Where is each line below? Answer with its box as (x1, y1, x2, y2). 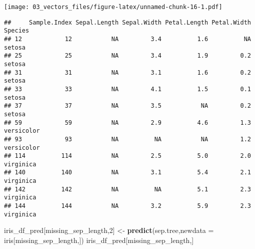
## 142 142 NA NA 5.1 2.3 (4, 185, 251, 193)
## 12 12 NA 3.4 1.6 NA (4, 35, 251, 43)
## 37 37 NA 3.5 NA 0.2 (4, 102, 251, 110)
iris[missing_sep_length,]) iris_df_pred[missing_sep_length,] (4, 235, 194, 245)
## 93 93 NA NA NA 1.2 (4, 135, 251, 143)
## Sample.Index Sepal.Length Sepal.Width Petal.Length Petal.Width (4, 19, 251, 26)
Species (4, 27, 29, 35)
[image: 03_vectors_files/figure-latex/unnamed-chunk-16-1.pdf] (4, 4, 222, 11)
